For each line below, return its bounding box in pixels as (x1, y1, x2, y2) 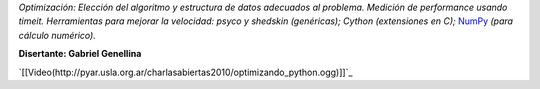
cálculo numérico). (18, 29, 97, 41)
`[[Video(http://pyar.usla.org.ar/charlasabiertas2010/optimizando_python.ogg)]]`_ (18, 66, 353, 78)
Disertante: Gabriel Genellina (18, 48, 142, 60)
